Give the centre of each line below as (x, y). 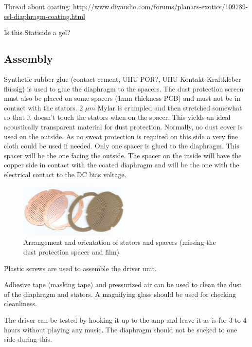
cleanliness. (20, 303)
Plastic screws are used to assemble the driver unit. (80, 268)
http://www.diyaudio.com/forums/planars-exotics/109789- (161, 6)
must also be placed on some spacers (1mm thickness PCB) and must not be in (122, 98)
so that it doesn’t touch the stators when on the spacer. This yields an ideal (117, 117)
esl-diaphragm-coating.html (45, 16)
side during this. (28, 339)
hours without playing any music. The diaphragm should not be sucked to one (121, 329)
